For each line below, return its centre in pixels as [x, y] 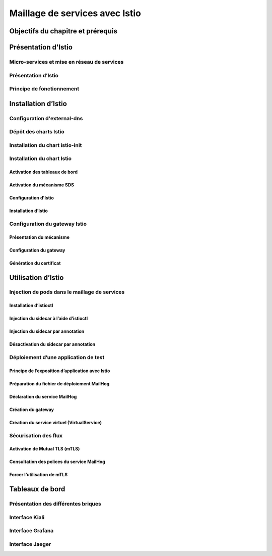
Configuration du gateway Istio [48, 224]
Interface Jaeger [30, 544]
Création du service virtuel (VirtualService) [55, 422]
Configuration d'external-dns [46, 118]
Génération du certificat [35, 263]
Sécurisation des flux [36, 435]
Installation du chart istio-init [46, 145]
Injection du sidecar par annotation [47, 331]
